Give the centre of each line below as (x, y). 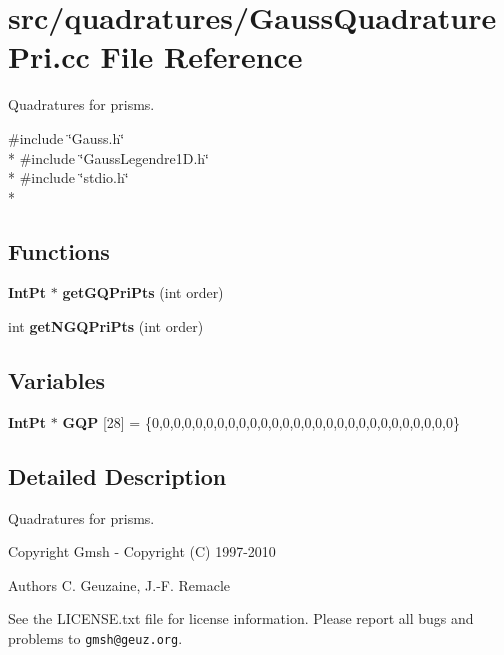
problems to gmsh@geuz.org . (95, 638)
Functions (59, 250)
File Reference (201, 56)
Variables (57, 380)
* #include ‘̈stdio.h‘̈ (68, 177)
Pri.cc (49, 56)
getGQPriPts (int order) (143, 292)
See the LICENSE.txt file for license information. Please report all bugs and (241, 618)
